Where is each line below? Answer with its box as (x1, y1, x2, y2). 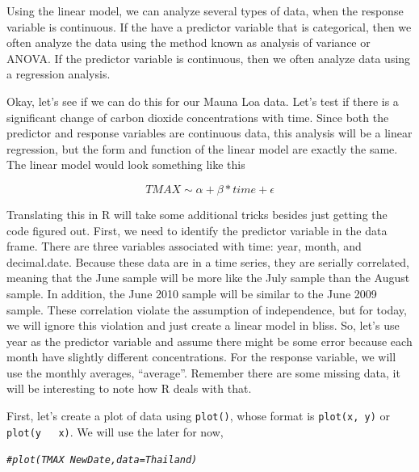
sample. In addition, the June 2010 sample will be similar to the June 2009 (6, 284, 377, 301)
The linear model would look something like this (6, 156, 245, 173)
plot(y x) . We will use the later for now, (6, 423, 224, 440)
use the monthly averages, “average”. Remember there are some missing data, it (6, 364, 400, 381)
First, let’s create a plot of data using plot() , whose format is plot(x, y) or (6, 407, 390, 424)
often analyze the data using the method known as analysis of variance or (6, 34, 371, 51)
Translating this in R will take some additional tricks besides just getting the (6, 205, 388, 222)
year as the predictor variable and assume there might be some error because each (6, 332, 413, 349)
